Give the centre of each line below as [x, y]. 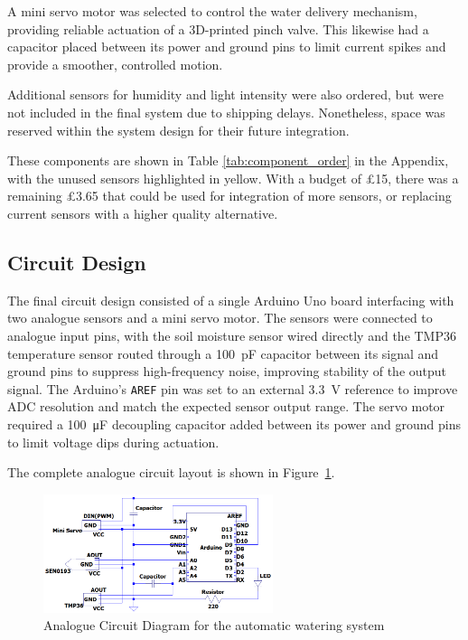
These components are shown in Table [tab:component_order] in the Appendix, [228, 160]
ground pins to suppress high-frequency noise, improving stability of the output [227, 371]
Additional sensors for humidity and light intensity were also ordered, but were [225, 94]
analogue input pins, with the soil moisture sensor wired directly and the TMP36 [232, 335]
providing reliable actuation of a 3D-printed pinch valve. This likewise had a [218, 28]
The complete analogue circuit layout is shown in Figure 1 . [171, 472]
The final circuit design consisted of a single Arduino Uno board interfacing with [231, 300]
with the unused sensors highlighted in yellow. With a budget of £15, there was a [233, 178]
